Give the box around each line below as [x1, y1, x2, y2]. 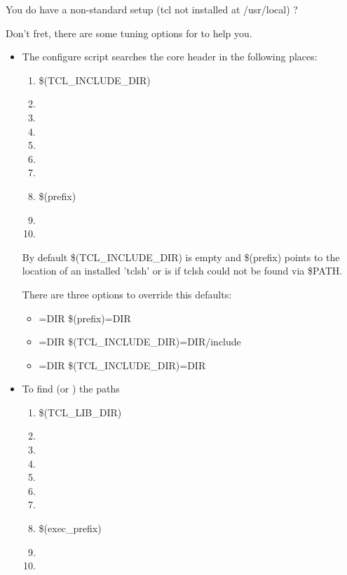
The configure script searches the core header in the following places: [22, 49, 318, 64]
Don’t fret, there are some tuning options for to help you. [6, 25, 252, 40]
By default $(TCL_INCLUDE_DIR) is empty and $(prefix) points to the [22, 249, 340, 264]
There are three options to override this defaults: [22, 286, 232, 301]
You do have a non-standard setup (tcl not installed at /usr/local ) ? [6, 2, 298, 16]
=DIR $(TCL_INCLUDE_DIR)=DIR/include [39, 334, 241, 349]
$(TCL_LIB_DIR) [39, 404, 122, 419]
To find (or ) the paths [22, 381, 120, 396]
